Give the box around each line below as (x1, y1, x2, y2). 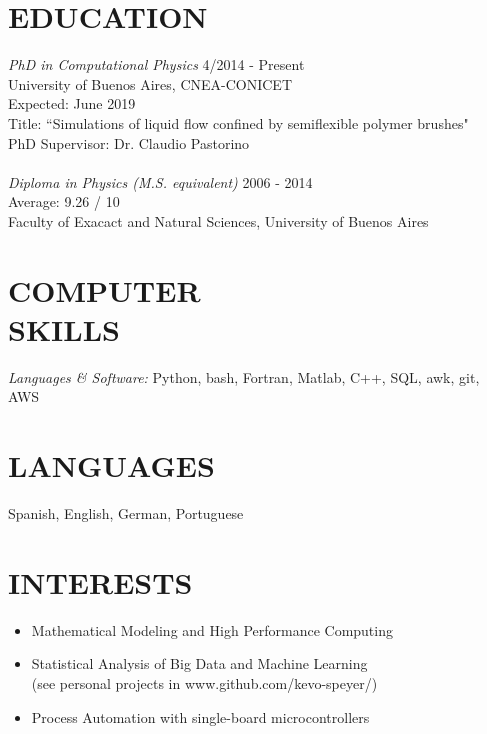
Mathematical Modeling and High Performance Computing (31, 619, 393, 640)
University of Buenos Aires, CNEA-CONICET (8, 73, 292, 94)
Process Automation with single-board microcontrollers (31, 706, 370, 727)
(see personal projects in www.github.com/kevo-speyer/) (31, 673, 378, 693)
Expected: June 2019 (8, 93, 136, 114)
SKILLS (8, 308, 120, 349)
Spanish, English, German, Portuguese (8, 503, 244, 524)
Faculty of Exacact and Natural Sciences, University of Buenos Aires (8, 210, 429, 231)
